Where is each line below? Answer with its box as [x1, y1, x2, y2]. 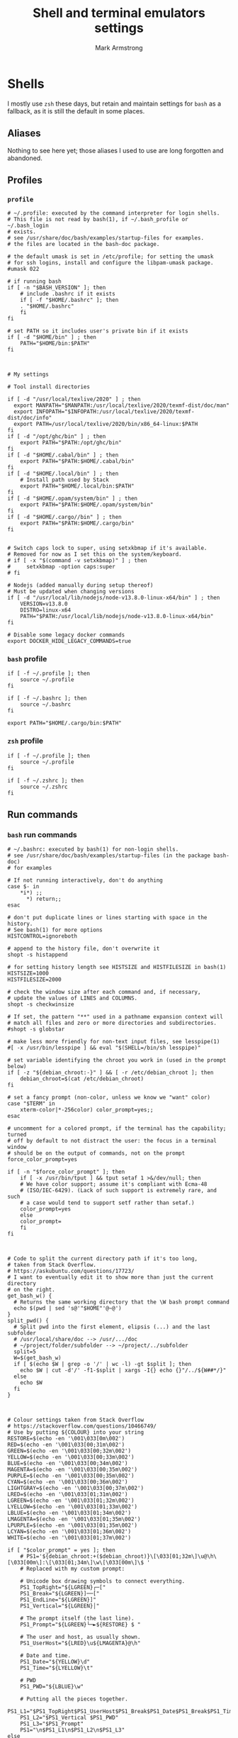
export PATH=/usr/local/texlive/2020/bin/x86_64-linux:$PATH [13, 420, 198, 428]
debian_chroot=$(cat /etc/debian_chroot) [20, 1075, 144, 1082]
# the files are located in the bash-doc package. [7, 241, 160, 248]
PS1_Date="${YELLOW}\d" [20, 1659, 91, 1666]
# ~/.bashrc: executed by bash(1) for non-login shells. [7, 846, 179, 853]
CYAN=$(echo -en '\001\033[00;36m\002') [7, 1479, 129, 1486]
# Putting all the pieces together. [20, 1695, 129, 1703]
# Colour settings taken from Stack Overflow [7, 1416, 144, 1424]
